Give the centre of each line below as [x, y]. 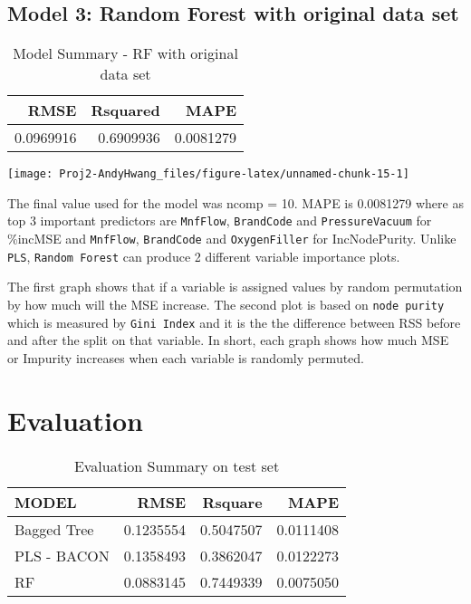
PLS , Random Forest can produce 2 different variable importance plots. [204, 256]
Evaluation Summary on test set [177, 465]
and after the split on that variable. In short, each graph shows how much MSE [228, 340]
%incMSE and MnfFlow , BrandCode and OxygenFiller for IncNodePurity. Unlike [232, 239]
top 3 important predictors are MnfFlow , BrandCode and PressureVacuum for [220, 221]
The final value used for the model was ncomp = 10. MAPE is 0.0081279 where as [235, 202]
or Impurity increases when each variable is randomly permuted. [186, 357]
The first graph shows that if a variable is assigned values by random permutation [235, 287]
